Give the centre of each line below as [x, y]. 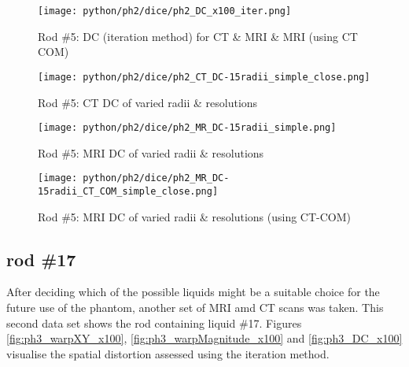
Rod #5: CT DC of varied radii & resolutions [148, 102]
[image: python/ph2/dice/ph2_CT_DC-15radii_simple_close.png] [204, 77]
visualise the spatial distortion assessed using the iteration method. [168, 353]
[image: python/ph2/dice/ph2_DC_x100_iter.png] [165, 11]
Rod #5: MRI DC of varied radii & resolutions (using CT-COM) [194, 216]
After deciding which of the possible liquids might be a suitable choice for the [193, 292]
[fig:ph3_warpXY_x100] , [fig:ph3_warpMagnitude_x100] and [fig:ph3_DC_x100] [204, 338]
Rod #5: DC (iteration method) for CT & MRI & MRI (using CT [198, 36]
